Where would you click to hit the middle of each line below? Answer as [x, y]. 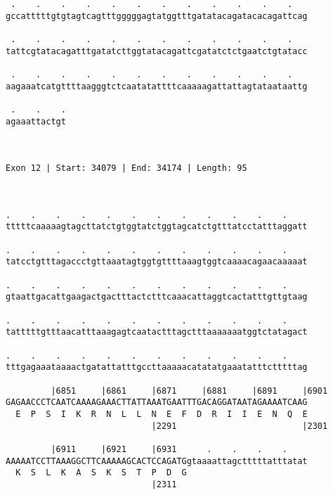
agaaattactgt [36, 121]
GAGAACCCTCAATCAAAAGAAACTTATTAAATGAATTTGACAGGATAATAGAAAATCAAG [157, 403]
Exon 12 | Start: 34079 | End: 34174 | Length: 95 [126, 168]
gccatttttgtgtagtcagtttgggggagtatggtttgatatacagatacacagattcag [157, 16]
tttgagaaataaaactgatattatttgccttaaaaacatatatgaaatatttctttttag [157, 367]
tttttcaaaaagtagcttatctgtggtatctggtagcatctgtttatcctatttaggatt [157, 227]
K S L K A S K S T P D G [101, 473]
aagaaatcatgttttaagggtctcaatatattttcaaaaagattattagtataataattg [157, 86]
